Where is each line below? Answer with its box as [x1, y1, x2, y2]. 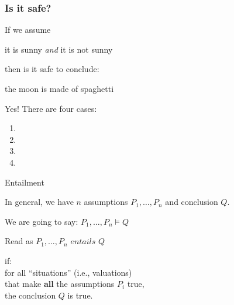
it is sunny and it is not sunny [5, 43, 113, 55]
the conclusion [5, 289, 56, 301]
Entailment [5, 176, 44, 188]
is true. [67, 289, 93, 301]
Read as [5, 235, 33, 247]
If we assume [5, 23, 51, 36]
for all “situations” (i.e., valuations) [5, 266, 132, 278]
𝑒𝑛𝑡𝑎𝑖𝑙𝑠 [70, 238, 96, 246]
